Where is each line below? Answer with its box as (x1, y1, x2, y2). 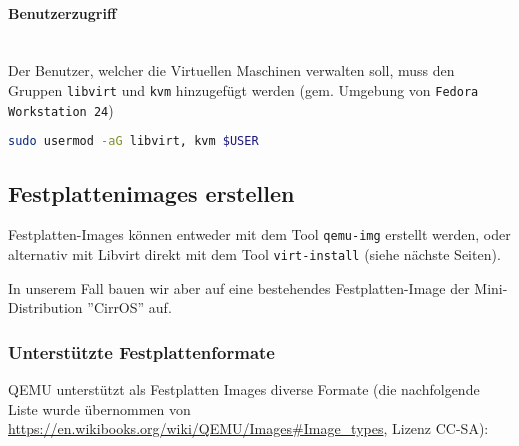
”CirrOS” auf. (87, 297, 172, 318)
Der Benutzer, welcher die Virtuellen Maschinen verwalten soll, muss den (8, 60, 455, 81)
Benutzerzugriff (8, 2, 117, 23)
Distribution (8, 297, 83, 318)
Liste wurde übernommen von (8, 398, 191, 419)
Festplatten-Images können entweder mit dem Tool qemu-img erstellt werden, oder (8, 224, 511, 245)
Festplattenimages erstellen (8, 177, 295, 208)
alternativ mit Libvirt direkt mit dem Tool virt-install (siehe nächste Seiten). (8, 244, 501, 265)
